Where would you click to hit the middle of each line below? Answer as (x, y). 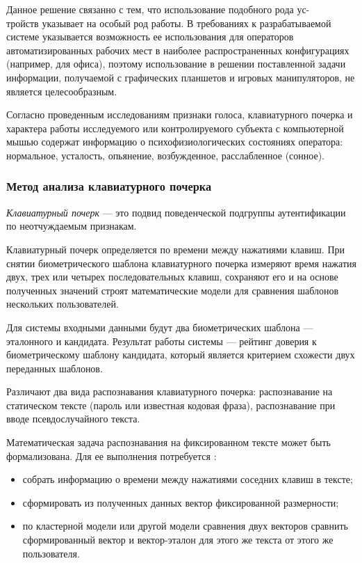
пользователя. (51, 553)
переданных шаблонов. (55, 368)
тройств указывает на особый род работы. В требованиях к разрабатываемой (169, 23)
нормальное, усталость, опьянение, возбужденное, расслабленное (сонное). (166, 155)
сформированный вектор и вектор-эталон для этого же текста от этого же (178, 540)
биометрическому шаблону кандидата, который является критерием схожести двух (181, 355)
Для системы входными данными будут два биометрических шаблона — (160, 327)
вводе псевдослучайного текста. (73, 419)
